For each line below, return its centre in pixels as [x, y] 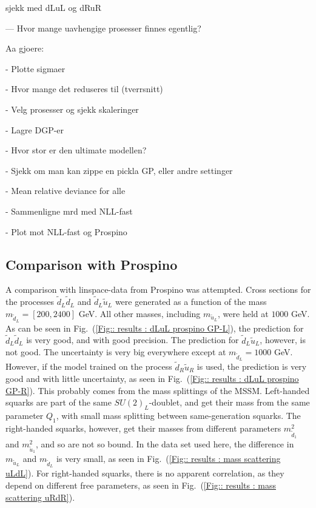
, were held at [243, 313]
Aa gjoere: [25, 48]
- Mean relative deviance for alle [66, 191]
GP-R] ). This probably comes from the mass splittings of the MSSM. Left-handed [158, 390]
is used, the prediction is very [252, 366]
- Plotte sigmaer [35, 68]
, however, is [283, 340]
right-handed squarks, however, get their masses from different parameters [143, 428]
